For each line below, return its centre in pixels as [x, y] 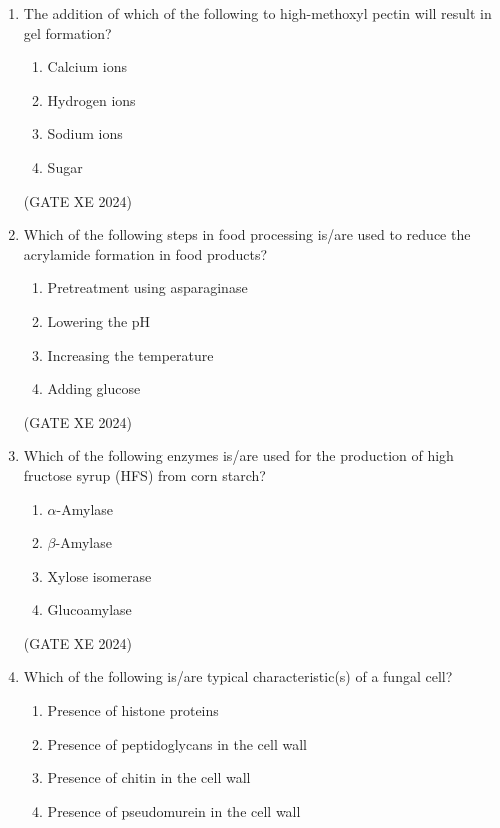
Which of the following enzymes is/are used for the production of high [238, 455]
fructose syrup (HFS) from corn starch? [144, 474]
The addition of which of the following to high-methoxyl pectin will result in [257, 13]
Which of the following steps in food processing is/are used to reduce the [247, 234]
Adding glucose [94, 388]
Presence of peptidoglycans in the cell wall [177, 743]
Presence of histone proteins [133, 710]
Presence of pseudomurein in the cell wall [174, 810]
